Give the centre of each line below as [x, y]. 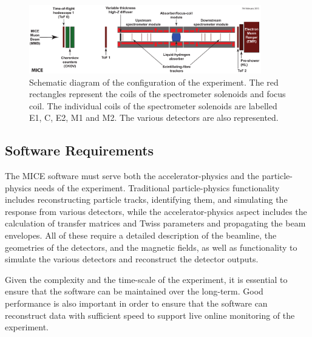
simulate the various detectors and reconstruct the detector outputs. [132, 259]
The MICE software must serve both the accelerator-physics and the [132, 176]
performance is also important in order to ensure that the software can [136, 303]
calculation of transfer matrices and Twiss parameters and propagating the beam [155, 223]
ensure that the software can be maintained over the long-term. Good [134, 291]
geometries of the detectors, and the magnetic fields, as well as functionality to [151, 247]
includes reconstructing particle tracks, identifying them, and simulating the [146, 199]
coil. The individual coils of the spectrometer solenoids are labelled [153, 105]
